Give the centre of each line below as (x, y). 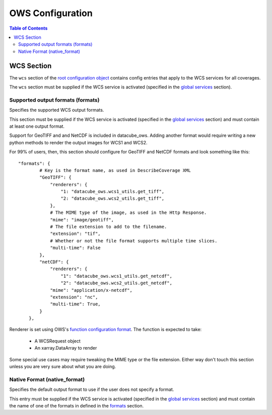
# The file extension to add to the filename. (109, 227)
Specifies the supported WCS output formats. (57, 110)
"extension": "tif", (75, 234)
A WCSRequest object (57, 341)
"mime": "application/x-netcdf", (91, 290)
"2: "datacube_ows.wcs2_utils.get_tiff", (113, 198)
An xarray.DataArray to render (66, 348)
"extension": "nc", (74, 297)
